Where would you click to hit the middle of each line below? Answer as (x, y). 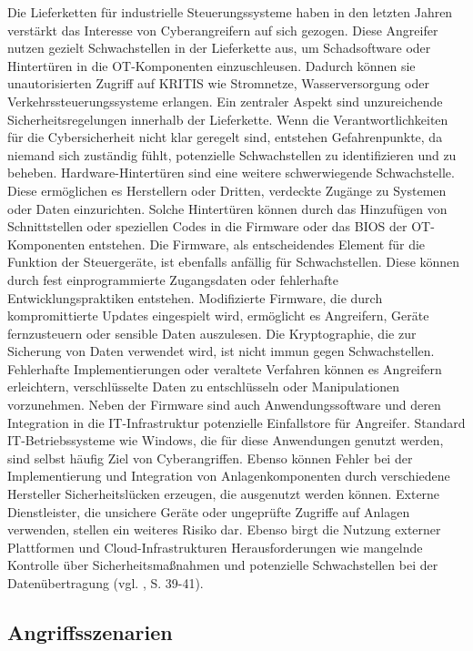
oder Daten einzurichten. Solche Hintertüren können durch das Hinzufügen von (227, 208)
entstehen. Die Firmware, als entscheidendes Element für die (257, 244)
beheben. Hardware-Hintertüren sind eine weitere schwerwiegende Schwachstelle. (231, 173)
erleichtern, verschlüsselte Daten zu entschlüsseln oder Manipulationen (203, 387)
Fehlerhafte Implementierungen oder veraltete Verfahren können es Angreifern (225, 368)
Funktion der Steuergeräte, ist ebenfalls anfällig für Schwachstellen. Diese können (234, 262)
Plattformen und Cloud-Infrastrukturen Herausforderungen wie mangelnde (215, 547)
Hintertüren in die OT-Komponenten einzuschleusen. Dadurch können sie (211, 65)
